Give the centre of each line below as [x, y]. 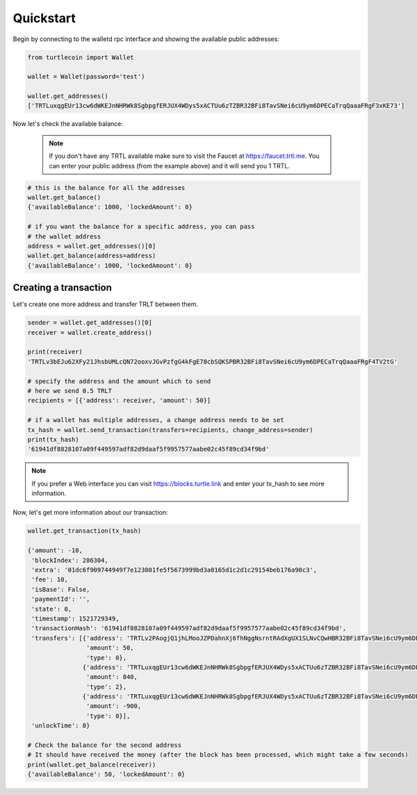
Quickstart [44, 18]
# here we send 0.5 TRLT [70, 391]
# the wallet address [64, 236]
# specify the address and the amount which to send [119, 381]
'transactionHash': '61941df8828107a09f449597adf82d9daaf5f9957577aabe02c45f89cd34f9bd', [189, 628]
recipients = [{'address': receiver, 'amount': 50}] [119, 401]
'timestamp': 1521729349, [75, 618]
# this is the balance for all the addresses [106, 187]
